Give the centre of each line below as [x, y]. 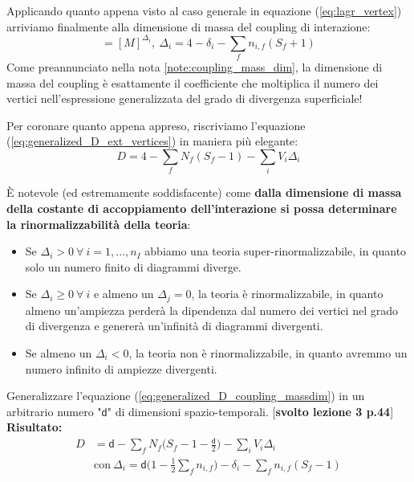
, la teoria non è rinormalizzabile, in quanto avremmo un [268, 352]
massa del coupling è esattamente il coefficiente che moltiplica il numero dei [193, 82]
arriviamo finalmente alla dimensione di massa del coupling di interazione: [189, 26]
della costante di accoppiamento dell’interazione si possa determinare [202, 208]
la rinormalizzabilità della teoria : [99, 224]
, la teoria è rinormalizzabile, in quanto [287, 294]
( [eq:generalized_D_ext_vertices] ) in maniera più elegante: [152, 141]
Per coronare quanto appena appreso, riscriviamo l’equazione [156, 125]
